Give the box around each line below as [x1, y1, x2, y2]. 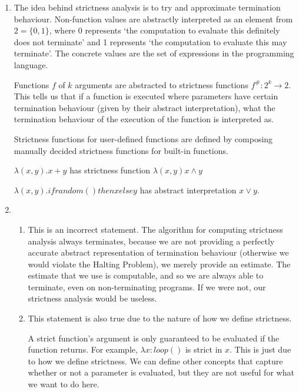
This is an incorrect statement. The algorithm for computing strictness [28, 223, 283, 235]
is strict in [185, 343, 222, 356]
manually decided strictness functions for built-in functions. [14, 144, 228, 156]
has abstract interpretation [139, 183, 237, 196]
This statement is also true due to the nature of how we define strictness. [28, 312, 292, 324]
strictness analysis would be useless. [28, 292, 157, 304]
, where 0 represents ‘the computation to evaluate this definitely [49, 24, 280, 36]
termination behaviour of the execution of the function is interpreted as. [14, 113, 274, 125]
